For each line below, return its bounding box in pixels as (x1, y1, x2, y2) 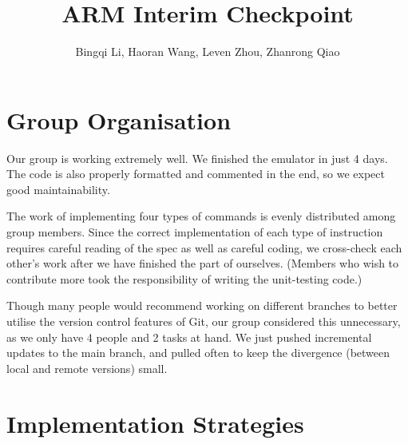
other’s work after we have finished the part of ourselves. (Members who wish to (6, 255, 399, 272)
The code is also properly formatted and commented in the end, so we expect (6, 165, 385, 182)
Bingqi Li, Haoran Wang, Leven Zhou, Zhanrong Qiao (75, 43, 340, 60)
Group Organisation (6, 103, 232, 136)
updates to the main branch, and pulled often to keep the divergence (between (6, 344, 390, 361)
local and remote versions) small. (6, 359, 168, 376)
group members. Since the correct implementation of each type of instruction (6, 224, 383, 240)
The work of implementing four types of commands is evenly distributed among (6, 208, 396, 224)
